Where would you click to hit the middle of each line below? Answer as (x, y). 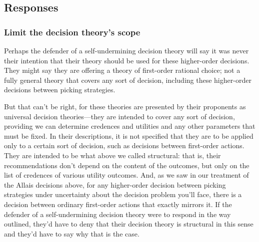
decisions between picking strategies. (60, 90)
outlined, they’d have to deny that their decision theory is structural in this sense (129, 224)
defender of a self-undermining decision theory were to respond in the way (117, 214)
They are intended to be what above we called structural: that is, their (112, 155)
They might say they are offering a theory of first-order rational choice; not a (122, 70)
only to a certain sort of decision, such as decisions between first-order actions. (124, 145)
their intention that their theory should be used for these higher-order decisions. (127, 60)
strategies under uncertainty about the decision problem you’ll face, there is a (123, 194)
